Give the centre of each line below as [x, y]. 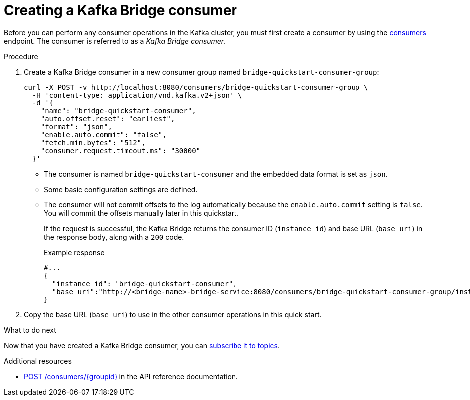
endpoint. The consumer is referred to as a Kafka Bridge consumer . [115, 41]
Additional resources [38, 361]
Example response [74, 252]
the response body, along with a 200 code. [114, 237]
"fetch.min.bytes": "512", [93, 143]
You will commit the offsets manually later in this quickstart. [141, 213]
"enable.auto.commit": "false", [104, 135]
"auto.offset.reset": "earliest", [108, 119]
